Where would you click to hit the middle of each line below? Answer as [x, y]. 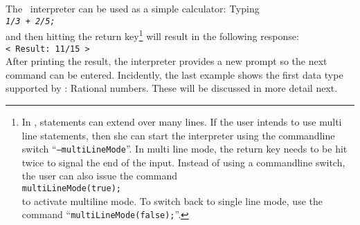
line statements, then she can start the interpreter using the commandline [178, 135]
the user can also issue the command [100, 176]
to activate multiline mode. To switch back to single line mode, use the [172, 200]
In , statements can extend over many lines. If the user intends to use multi [182, 121]
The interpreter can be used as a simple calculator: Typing [133, 8]
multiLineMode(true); [71, 188]
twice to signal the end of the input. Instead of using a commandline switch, [183, 162]
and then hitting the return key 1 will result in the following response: [152, 35]
